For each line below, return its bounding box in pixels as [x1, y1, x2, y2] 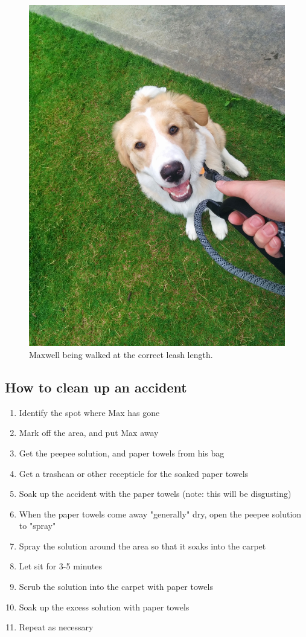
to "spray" [19, 519, 56, 532]
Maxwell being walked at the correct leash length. [29, 348, 213, 360]
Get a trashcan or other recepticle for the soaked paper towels [19, 467, 249, 479]
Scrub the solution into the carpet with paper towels [19, 580, 213, 593]
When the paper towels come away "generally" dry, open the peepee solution [19, 507, 302, 520]
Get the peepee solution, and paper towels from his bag [19, 446, 225, 459]
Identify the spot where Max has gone [19, 406, 160, 418]
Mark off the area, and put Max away [19, 426, 159, 439]
